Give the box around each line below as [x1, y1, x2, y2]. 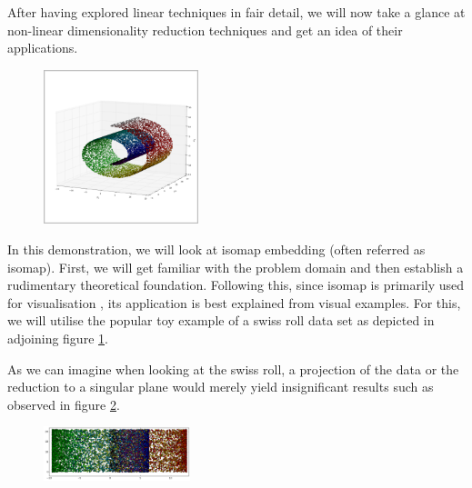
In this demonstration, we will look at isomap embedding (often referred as [7, 239, 426, 258]
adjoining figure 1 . [7, 328, 108, 347]
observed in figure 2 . [7, 394, 120, 413]
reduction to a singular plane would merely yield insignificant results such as [7, 377, 434, 396]
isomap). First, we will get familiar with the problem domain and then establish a [7, 257, 464, 276]
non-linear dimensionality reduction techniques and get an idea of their [7, 20, 403, 39]
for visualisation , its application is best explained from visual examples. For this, [7, 293, 461, 312]
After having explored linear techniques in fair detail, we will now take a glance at [7, 3, 466, 21]
